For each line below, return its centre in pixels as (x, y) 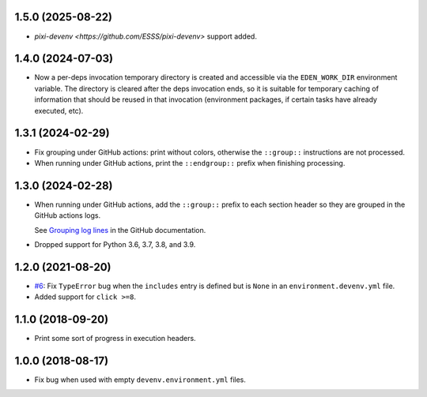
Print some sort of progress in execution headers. (115, 339)
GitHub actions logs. (68, 215)
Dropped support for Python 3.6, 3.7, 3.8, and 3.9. (115, 244)
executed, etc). (59, 110)
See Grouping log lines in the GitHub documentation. (120, 230)
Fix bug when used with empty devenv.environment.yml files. (140, 380)
